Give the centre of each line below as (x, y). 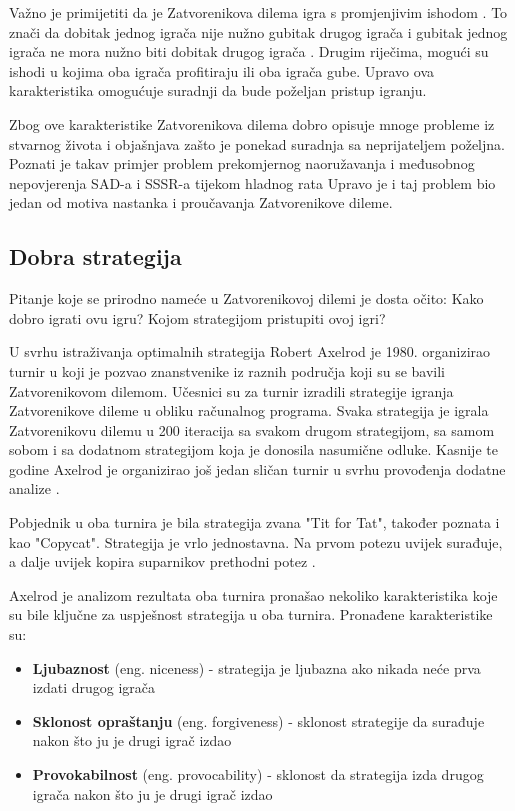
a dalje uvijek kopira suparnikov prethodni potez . (162, 561)
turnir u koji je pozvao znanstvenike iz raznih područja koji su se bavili (227, 370)
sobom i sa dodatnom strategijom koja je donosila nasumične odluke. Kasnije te (253, 449)
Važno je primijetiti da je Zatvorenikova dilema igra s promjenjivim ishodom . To (258, 12)
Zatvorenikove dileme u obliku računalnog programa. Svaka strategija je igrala (249, 410)
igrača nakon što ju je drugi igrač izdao (152, 793)
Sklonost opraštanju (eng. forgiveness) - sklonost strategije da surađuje (258, 720)
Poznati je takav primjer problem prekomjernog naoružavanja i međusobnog (242, 163)
